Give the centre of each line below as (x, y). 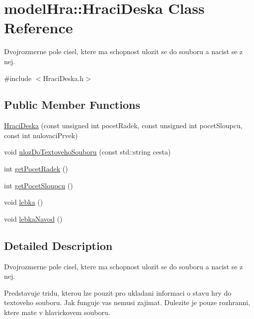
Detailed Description (58, 245)
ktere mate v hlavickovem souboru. (57, 312)
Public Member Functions (72, 105)
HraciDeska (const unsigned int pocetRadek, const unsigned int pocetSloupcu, (123, 125)
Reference (39, 28)
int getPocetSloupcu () (39, 185)
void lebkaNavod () (33, 218)
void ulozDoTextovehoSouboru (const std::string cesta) (87, 152)
